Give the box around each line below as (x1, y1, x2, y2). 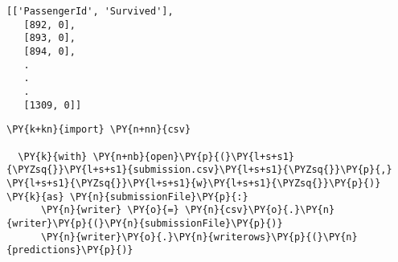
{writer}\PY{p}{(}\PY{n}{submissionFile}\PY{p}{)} (6, 217, 283, 229)
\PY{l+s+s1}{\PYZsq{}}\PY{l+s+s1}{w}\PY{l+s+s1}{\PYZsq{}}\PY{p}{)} (6, 177, 381, 189)
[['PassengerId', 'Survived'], (6, 6, 174, 17)
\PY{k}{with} (18, 150, 88, 162)
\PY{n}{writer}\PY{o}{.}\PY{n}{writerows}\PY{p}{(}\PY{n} (40, 231, 358, 243)
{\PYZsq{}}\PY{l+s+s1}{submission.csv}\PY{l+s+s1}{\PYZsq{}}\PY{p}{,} (6, 164, 392, 176)
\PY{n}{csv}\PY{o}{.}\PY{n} (184, 204, 335, 216)
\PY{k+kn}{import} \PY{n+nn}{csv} (6, 124, 191, 136)
